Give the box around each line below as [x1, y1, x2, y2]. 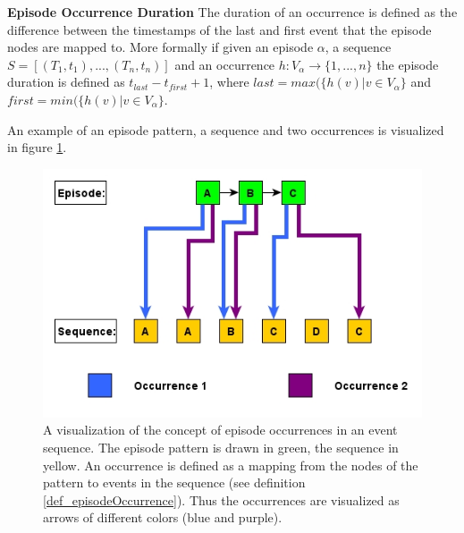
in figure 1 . [7, 138, 67, 157]
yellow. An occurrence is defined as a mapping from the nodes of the [43, 455, 418, 474]
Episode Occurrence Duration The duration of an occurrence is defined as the [7, 3, 458, 21]
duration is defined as [7, 72, 125, 91]
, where [209, 72, 249, 91]
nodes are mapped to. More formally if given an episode [7, 38, 314, 56]
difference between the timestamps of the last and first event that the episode [7, 20, 432, 38]
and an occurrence [174, 55, 275, 73]
